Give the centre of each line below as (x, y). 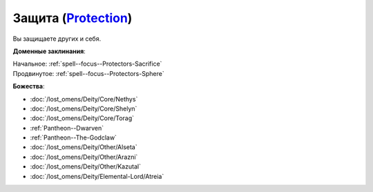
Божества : (29, 86)
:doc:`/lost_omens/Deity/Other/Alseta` (84, 147)
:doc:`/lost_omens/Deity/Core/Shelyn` (84, 108)
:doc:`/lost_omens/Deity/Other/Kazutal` (86, 166)
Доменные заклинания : (49, 51)
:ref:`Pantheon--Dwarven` (67, 128)
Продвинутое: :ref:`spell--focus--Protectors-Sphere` (89, 73)
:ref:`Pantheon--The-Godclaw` (74, 137)
